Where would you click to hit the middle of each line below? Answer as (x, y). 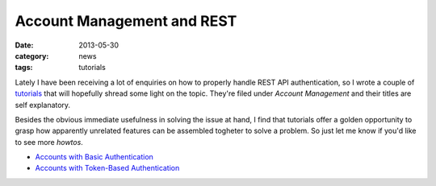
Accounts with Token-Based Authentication (107, 168)
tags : (24, 68)
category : (32, 56)
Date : (24, 45)
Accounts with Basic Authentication (94, 157)
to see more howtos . (49, 142)
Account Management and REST (126, 21)
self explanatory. (43, 105)
